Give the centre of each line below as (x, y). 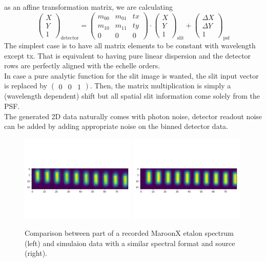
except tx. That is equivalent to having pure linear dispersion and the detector (128, 55)
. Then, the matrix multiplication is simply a (160, 86)
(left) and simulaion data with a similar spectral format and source (130, 243)
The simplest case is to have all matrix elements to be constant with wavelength (130, 45)
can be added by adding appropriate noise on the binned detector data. (116, 126)
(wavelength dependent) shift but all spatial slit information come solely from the (132, 96)
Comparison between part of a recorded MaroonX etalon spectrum (129, 233)
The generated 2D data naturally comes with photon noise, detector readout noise (133, 116)
